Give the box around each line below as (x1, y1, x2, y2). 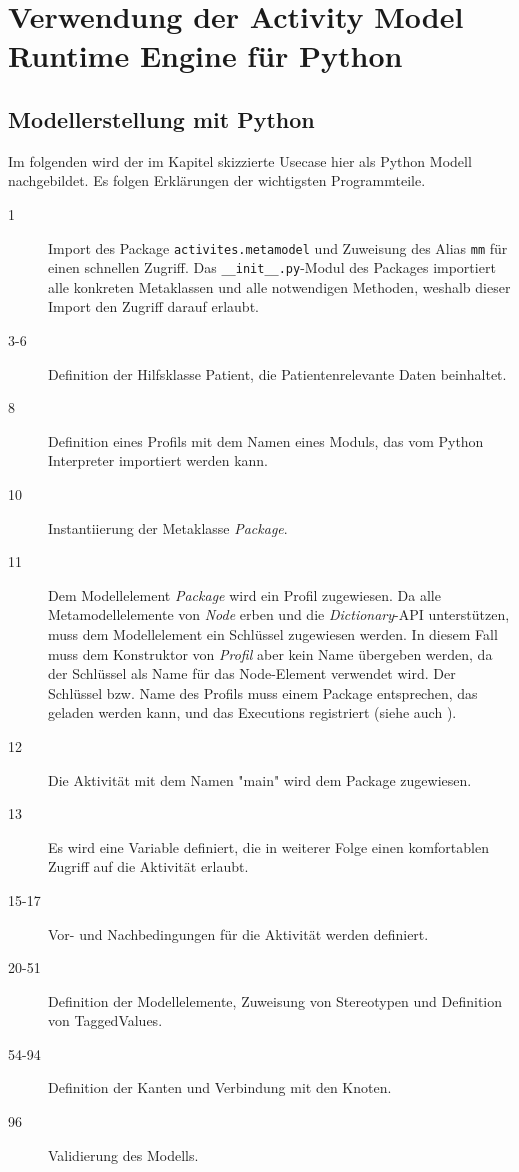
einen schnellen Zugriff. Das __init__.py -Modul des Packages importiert (48, 257, 496, 278)
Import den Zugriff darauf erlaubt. (48, 296, 259, 317)
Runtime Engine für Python (8, 35, 403, 76)
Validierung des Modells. (48, 1144, 199, 1165)
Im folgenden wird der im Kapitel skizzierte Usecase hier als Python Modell (8, 150, 472, 171)
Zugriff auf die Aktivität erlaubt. (48, 856, 249, 877)
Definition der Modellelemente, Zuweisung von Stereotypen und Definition (48, 990, 503, 1011)
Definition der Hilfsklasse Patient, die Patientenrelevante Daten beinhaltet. (48, 363, 507, 384)
